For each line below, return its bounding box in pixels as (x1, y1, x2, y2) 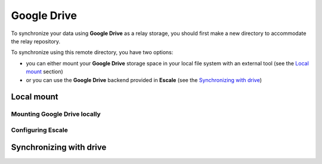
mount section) (26, 68, 64, 75)
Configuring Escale (11, 125, 69, 134)
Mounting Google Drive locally (11, 110, 101, 118)
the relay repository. (11, 37, 61, 45)
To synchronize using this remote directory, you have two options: (11, 49, 174, 56)
